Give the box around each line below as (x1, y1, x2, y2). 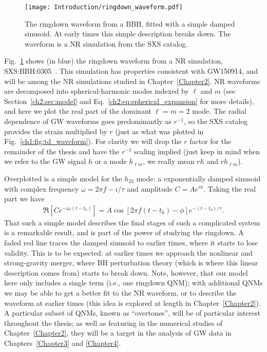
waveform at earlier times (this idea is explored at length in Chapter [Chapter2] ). (4, 297, 261, 308)
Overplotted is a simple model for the (4, 173, 122, 183)
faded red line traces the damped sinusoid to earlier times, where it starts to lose (4, 237, 258, 247)
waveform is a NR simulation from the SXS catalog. (25, 38, 188, 49)
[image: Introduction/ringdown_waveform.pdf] (25, 4, 183, 11)
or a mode (94, 156, 127, 167)
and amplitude (127, 183, 173, 194)
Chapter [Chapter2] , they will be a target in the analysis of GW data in (4, 327, 232, 338)
